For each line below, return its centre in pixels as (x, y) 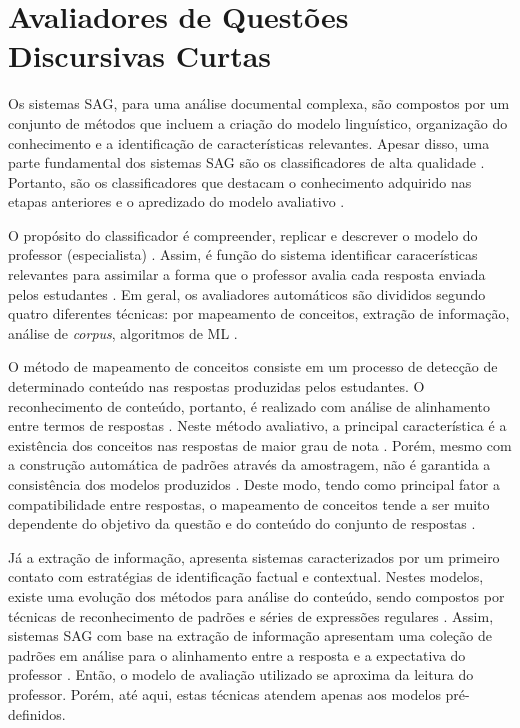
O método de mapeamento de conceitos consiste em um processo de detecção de (253, 366)
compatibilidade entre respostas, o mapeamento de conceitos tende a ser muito (249, 503)
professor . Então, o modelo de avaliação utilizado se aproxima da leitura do (241, 674)
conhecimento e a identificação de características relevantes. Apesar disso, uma (249, 142)
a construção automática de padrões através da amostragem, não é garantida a (249, 464)
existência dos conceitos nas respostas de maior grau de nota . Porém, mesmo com (260, 444)
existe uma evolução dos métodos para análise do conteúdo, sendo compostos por (256, 595)
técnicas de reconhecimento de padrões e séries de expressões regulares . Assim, (251, 615)
